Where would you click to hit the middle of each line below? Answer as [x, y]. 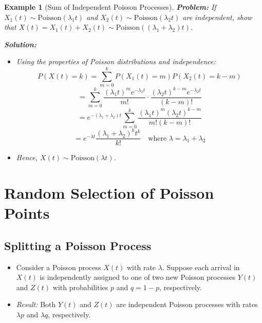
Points [27, 213]
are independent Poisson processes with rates [187, 304]
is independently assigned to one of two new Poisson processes [137, 277]
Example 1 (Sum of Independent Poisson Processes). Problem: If [110, 7]
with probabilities [80, 287]
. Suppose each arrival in [201, 267]
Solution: [20, 44]
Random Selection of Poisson [109, 193]
